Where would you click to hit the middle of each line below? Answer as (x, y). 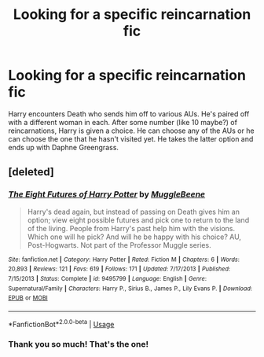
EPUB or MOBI (28, 298)
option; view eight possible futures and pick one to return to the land (138, 220)
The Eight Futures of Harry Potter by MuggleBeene (107, 194)
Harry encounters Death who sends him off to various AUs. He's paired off (129, 114)
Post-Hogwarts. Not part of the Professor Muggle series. (119, 245)
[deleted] (31, 172)
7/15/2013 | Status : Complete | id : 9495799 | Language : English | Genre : (107, 278)
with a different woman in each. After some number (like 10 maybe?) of (123, 122)
